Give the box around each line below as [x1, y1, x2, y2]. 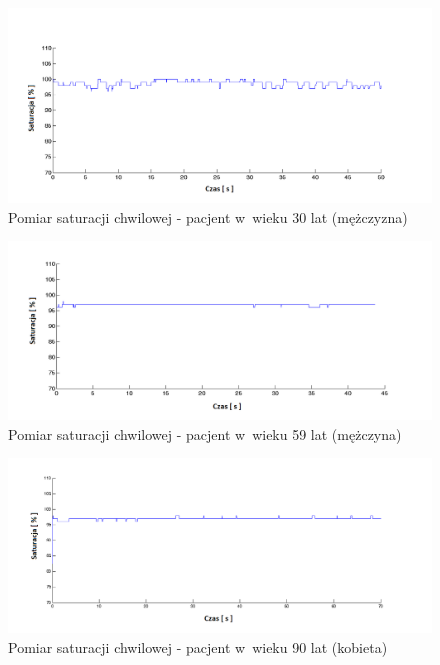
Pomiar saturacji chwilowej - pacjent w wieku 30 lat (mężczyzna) [8, 206, 408, 227]
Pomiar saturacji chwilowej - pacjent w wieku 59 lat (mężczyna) [8, 423, 402, 444]
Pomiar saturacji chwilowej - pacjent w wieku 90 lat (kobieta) [8, 637, 388, 657]
